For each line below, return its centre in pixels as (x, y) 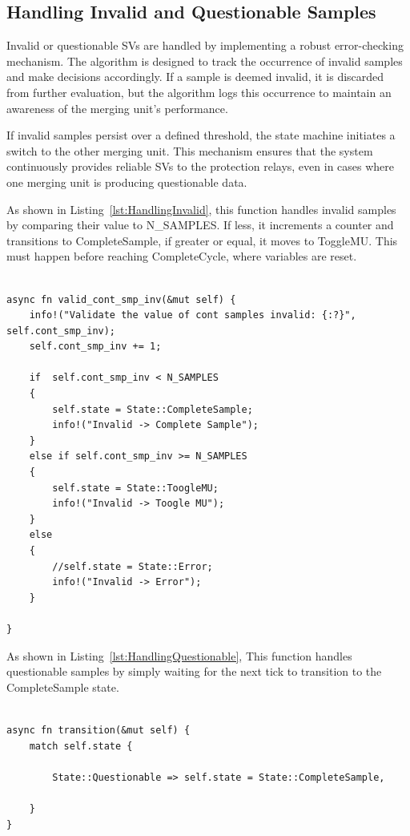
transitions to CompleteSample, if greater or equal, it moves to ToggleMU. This (202, 240)
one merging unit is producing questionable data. (127, 182)
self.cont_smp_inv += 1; (95, 347)
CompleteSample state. (63, 687)
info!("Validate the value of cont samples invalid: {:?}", (193, 315)
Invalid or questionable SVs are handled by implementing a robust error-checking (205, 45)
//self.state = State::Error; (133, 566)
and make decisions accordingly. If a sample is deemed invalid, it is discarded (195, 77)
